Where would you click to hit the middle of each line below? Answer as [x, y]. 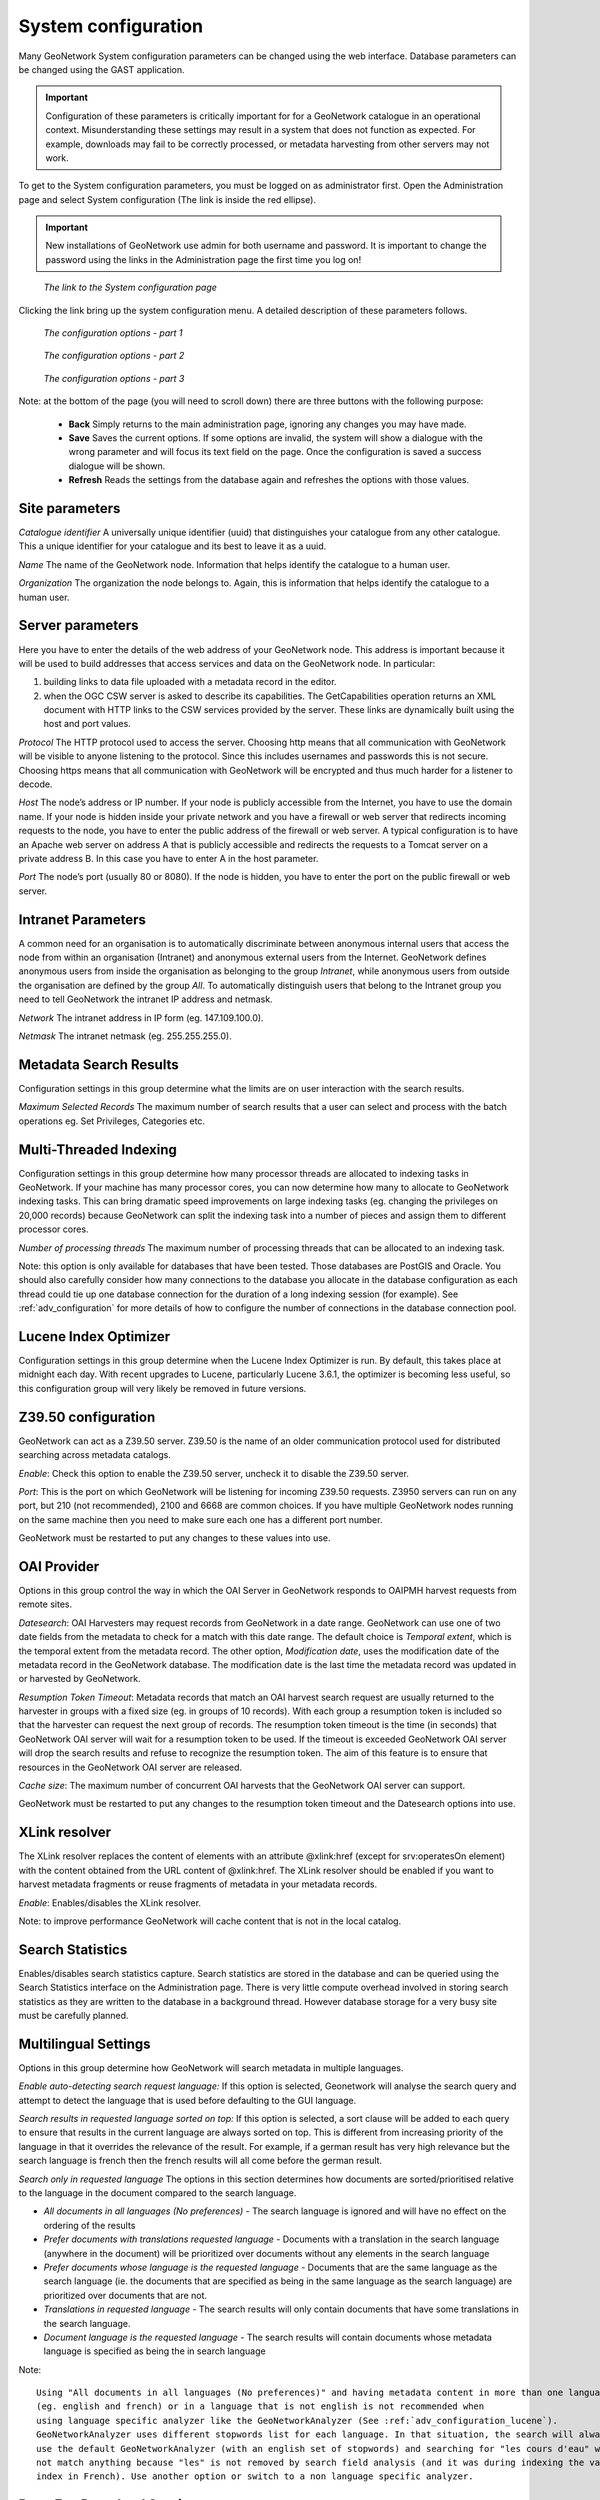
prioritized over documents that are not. [125, 2295]
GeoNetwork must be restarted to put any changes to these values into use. [174, 1538]
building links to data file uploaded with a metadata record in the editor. [190, 682]
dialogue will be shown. [117, 466]
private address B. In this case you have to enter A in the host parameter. [168, 858]
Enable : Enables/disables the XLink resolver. [110, 1902]
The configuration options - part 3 [114, 378]
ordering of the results [89, 2225]
